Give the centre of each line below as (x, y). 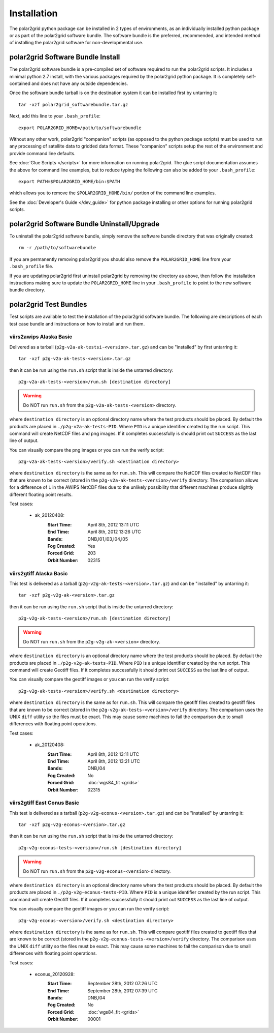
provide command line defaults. (42, 153)
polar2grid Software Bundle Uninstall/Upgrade (84, 224)
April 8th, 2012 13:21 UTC (114, 761)
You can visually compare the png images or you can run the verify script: (87, 450)
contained (20, 83)
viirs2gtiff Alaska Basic (39, 573)
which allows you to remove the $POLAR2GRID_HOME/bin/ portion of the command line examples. (113, 193)
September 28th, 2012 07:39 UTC (123, 991)
